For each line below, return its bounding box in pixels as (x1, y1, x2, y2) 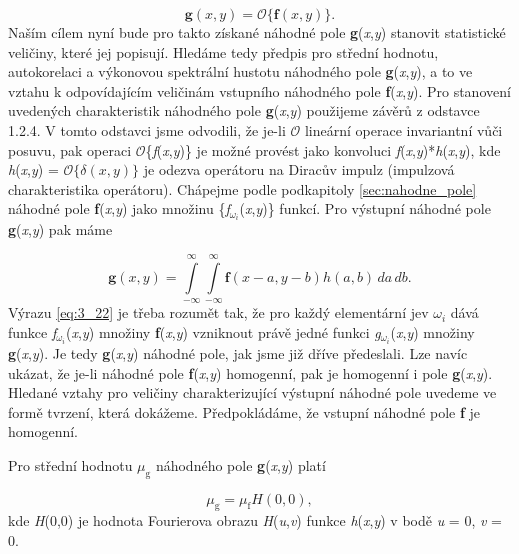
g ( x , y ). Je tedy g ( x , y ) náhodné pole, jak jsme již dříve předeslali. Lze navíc (8, 342, 468, 363)
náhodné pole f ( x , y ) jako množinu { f (8, 198, 230, 219)
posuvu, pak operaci (8, 139, 132, 160)
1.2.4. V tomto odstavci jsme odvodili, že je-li (8, 119, 286, 140)
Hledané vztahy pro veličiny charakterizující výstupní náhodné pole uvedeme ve (8, 382, 497, 403)
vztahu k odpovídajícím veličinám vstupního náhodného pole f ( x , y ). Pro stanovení (8, 80, 511, 101)
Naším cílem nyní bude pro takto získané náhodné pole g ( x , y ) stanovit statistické (8, 22, 506, 42)
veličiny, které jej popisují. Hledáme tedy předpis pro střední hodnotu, (8, 41, 439, 62)
